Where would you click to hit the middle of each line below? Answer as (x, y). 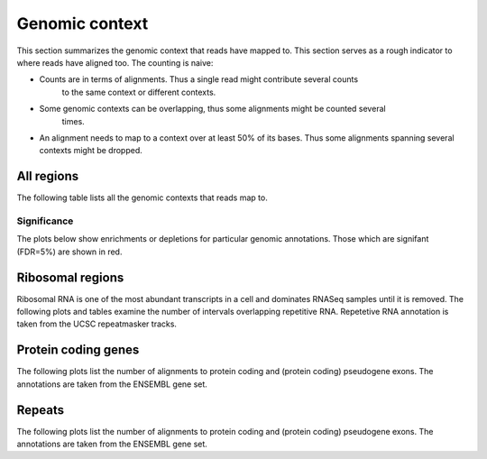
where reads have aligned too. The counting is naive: (115, 62)
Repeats (41, 410)
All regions (48, 176)
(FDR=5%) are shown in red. (69, 252)
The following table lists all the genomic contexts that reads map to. (142, 197)
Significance (45, 221)
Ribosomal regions (70, 277)
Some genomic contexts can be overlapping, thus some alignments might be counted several (213, 109)
